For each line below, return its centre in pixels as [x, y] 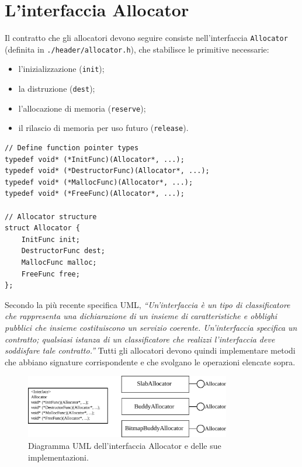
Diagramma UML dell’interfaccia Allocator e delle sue [125, 445]
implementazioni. [58, 457]
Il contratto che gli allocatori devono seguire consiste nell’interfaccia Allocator [146, 38]
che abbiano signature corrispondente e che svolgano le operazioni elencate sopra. [150, 362]
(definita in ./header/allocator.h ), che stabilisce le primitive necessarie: [137, 49]
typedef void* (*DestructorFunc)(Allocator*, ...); [107, 171]
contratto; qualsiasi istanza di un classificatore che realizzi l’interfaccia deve [140, 339]
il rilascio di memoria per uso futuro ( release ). [103, 128]
